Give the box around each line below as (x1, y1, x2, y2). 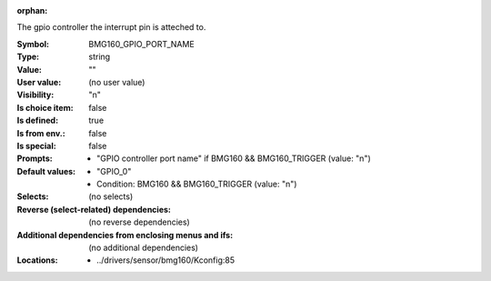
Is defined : (16, 115, 59, 126)
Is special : (16, 140, 56, 151)
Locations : (16, 255, 58, 266)
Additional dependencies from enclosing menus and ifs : (16, 229, 234, 240)
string (88, 51, 111, 63)
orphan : (16, 5, 48, 15)
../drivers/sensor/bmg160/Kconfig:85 (96, 255, 235, 266)
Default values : (16, 166, 76, 176)
